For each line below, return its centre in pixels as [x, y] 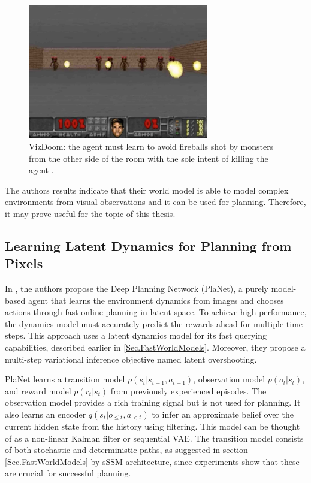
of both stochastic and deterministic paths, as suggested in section [126, 450]
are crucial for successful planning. [68, 473]
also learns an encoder [46, 414]
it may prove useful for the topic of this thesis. [90, 213]
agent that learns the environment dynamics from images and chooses [156, 300]
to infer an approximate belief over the [223, 414]
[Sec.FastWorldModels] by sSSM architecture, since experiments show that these [152, 461]
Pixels [24, 263]
